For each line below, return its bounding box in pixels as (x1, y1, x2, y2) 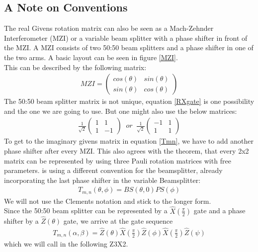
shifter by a (4, 215, 39, 226)
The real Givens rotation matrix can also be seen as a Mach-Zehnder (4, 23, 214, 33)
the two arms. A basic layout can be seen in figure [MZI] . (4, 52, 178, 62)
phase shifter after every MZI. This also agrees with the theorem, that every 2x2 (4, 146, 249, 156)
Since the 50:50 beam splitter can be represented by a (4, 205, 168, 216)
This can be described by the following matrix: (4, 62, 147, 72)
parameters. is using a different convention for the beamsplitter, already (4, 165, 223, 175)
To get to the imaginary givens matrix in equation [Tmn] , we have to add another (4, 136, 254, 146)
